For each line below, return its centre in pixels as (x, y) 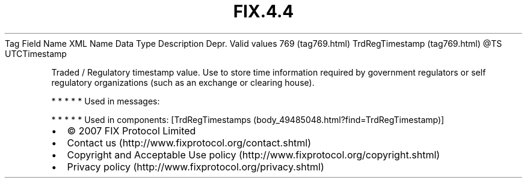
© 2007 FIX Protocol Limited (131, 130)
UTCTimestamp (36, 53)
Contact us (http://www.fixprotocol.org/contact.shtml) (189, 142)
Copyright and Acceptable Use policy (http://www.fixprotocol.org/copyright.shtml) (254, 154)
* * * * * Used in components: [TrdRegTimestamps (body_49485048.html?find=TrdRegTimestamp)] (248, 119)
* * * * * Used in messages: (106, 101)
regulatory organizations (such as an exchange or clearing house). (183, 82)
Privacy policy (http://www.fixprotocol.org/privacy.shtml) (196, 166)
